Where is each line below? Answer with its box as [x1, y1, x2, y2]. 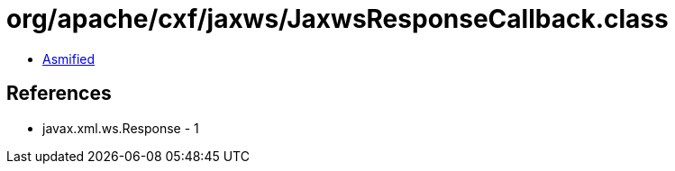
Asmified [42, 50, 96, 67]
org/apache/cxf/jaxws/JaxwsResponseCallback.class [6, 4, 669, 34]
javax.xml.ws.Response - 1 [42, 120, 199, 136]
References [6, 82, 112, 105]
